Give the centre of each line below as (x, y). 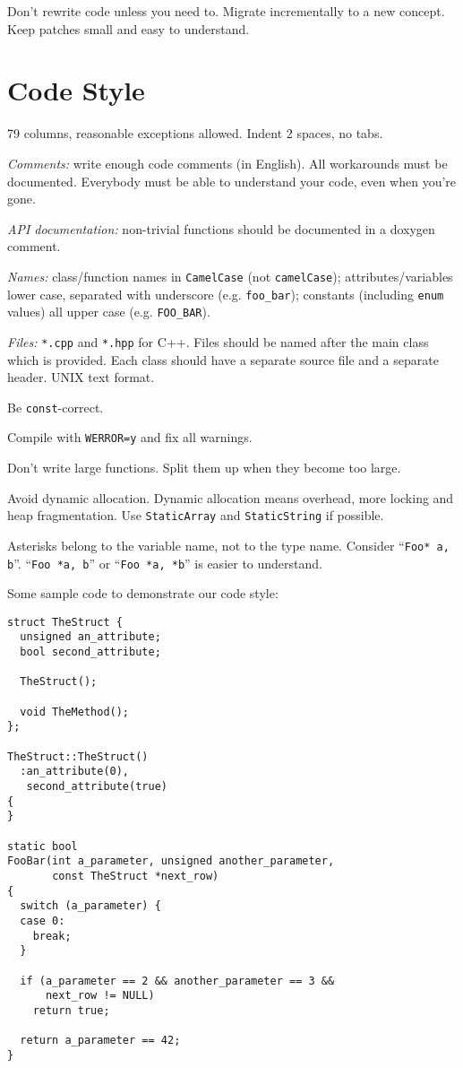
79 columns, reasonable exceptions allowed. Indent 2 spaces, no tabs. (195, 133)
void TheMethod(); (75, 712)
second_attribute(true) (97, 786)
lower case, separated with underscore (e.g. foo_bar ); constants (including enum (226, 294)
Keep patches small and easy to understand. (129, 28)
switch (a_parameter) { (90, 906)
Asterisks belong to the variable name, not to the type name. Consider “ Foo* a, (228, 545)
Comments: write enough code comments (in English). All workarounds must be (227, 163)
